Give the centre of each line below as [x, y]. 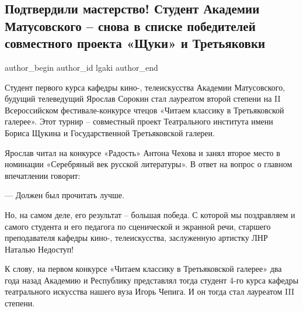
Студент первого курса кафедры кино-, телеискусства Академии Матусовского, [145, 87]
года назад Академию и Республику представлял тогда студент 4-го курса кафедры [152, 280]
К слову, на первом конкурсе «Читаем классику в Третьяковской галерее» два [143, 269]
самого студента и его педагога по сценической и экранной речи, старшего [138, 226]
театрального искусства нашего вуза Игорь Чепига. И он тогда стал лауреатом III [149, 291]
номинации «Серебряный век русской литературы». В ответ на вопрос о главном [149, 164]
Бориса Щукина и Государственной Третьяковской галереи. [110, 132]
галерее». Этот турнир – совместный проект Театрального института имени [139, 121]
